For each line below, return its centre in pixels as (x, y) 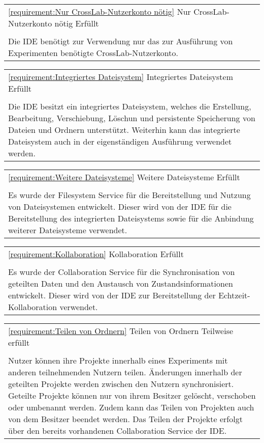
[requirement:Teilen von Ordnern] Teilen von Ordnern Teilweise (121, 331)
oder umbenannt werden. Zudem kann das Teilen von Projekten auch (131, 407)
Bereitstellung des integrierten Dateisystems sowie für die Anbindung (131, 218)
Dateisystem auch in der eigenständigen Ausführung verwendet (120, 141)
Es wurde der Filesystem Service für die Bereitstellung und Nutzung (129, 195)
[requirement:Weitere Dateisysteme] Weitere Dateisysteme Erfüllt (124, 177)
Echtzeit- (234, 295)
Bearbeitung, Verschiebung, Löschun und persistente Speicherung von (132, 118)
